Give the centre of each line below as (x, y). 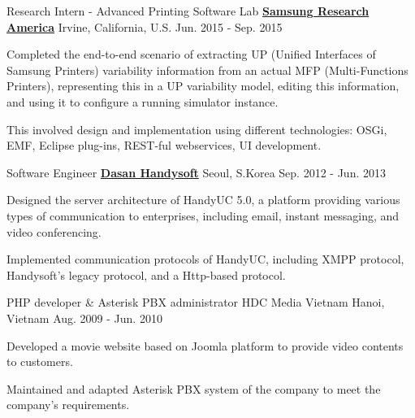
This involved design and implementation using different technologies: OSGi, (197, 129)
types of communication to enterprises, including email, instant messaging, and (203, 215)
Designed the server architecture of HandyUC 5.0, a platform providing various (203, 200)
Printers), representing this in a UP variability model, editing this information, (203, 86)
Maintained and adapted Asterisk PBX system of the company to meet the (194, 388)
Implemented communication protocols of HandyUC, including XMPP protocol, (205, 259)
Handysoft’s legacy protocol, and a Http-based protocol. (146, 274)
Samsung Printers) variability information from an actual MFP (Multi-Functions (207, 70)
